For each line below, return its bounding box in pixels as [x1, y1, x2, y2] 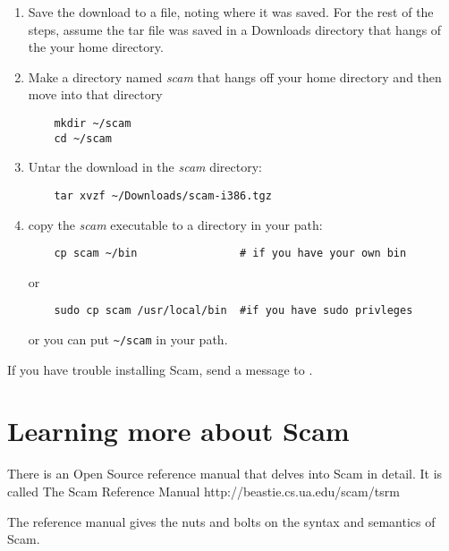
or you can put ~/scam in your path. [28, 330, 228, 349]
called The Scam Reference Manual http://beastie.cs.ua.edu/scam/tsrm [7, 482, 400, 500]
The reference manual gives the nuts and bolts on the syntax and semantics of [7, 512, 436, 530]
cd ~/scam [54, 131, 112, 145]
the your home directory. [28, 38, 164, 56]
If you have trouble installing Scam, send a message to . [7, 360, 313, 378]
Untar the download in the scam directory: [28, 157, 263, 176]
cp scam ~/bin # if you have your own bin [54, 247, 407, 260]
